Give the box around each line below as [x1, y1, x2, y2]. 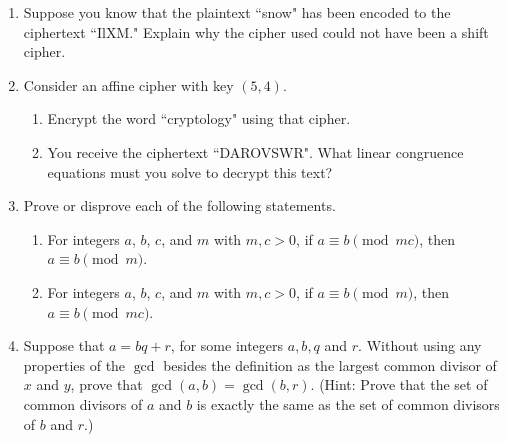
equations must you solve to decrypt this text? [47, 161, 333, 182]
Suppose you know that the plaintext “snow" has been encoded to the [23, 2, 451, 22]
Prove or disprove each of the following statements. [23, 195, 336, 216]
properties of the [23, 354, 126, 375]
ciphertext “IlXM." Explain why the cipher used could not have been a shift [23, 21, 489, 42]
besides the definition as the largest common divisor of [163, 354, 497, 375]
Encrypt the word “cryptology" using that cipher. [47, 108, 351, 129]
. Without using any [358, 335, 482, 356]
